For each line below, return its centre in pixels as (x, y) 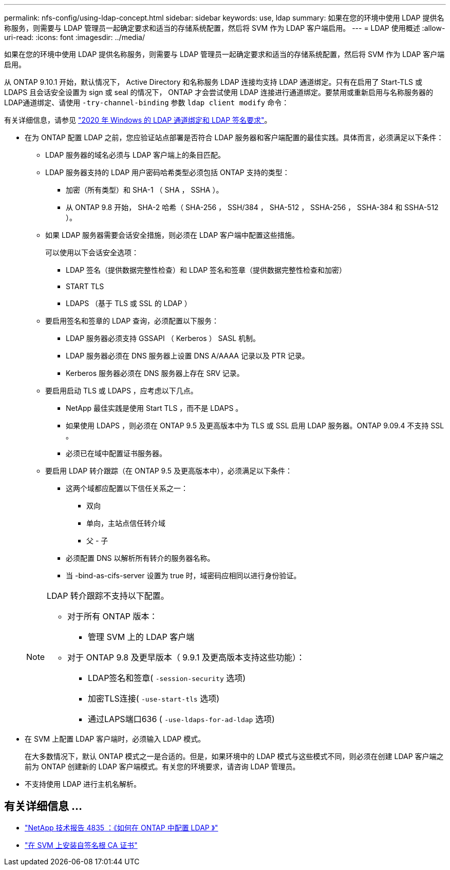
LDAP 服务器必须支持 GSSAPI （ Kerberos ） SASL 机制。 (163, 338)
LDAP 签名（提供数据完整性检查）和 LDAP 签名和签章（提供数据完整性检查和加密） (206, 270)
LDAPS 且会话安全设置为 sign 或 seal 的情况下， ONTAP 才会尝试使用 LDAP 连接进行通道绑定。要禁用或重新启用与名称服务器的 (219, 92)
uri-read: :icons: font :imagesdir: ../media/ (74, 37)
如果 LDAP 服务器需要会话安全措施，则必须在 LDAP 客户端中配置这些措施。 (172, 235)
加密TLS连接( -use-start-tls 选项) (154, 698)
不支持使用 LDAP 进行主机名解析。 (83, 784)
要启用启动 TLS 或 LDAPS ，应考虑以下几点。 (121, 391)
